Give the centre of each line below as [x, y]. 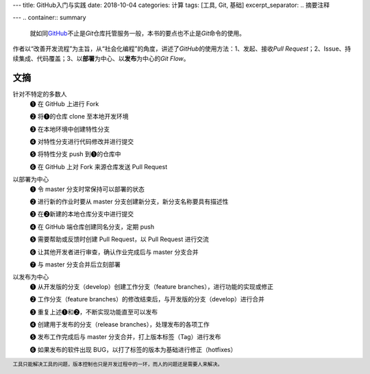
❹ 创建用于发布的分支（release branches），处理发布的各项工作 [120, 324]
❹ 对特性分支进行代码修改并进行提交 [82, 142]
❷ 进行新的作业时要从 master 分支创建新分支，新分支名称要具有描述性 [129, 201]
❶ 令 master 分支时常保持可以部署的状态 [87, 189]
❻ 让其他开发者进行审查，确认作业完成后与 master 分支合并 [114, 252]
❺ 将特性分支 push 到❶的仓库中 [75, 154]
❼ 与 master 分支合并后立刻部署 [75, 264]
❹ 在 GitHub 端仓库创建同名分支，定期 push [92, 227]
